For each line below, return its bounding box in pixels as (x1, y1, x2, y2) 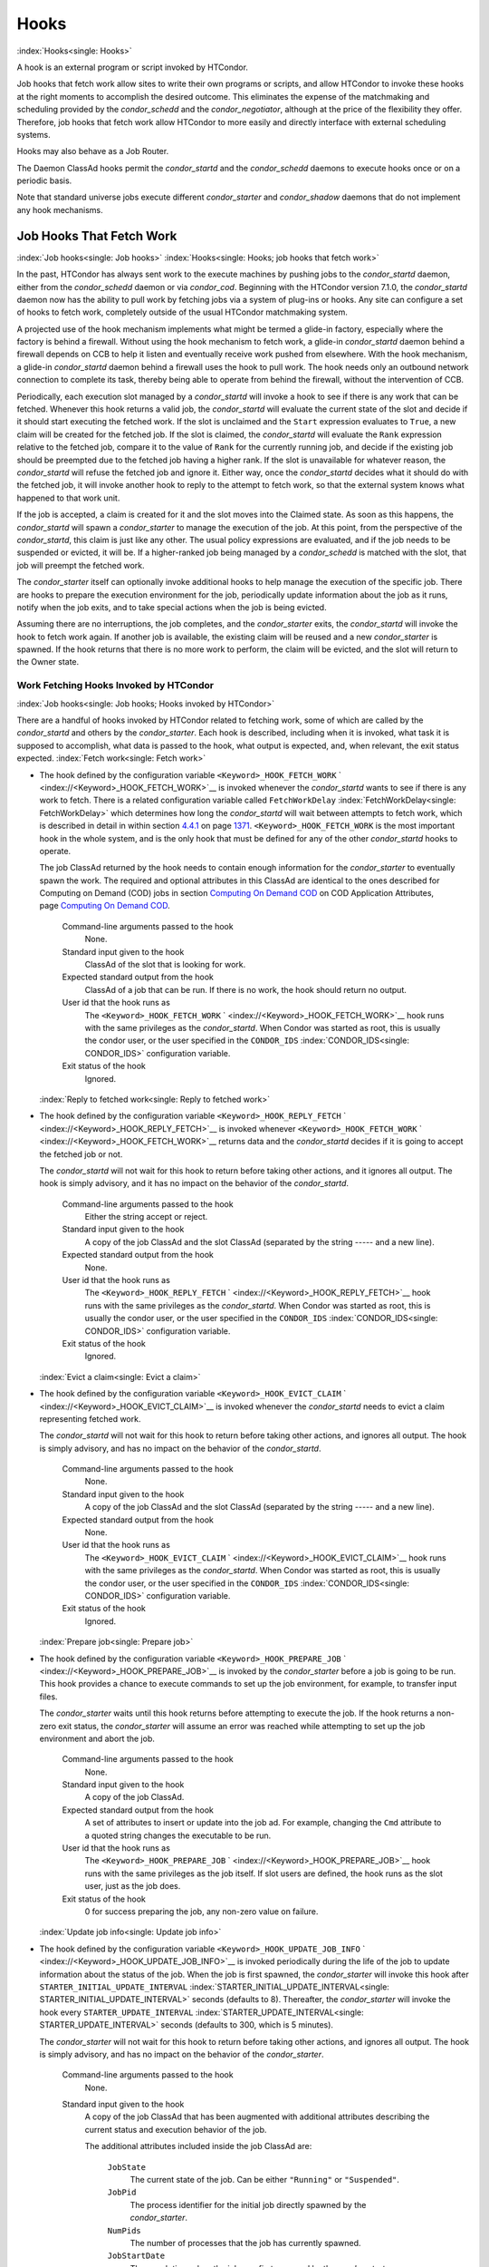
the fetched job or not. (39, 1148, 123, 1160)
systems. (16, 129, 51, 140)
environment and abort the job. (39, 1733, 156, 1744)
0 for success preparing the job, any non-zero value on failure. (84, 1905, 319, 1917)
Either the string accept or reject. (84, 1211, 208, 1222)
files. (39, 1691, 58, 1702)
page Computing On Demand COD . (39, 900, 171, 911)
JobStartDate (107, 2251, 166, 2262)
